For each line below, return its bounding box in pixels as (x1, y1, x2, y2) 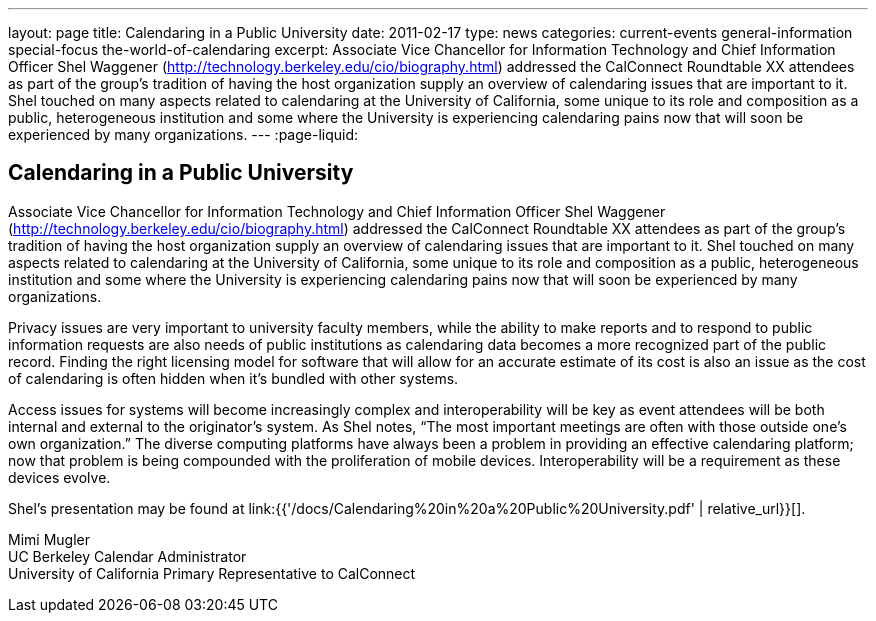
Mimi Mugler (8, 530, 90, 548)
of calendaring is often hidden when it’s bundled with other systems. (8, 369, 459, 387)
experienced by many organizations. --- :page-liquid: (8, 126, 359, 143)
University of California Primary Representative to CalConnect (8, 564, 416, 582)
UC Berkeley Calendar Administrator (8, 547, 247, 565)
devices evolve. (8, 468, 111, 486)
